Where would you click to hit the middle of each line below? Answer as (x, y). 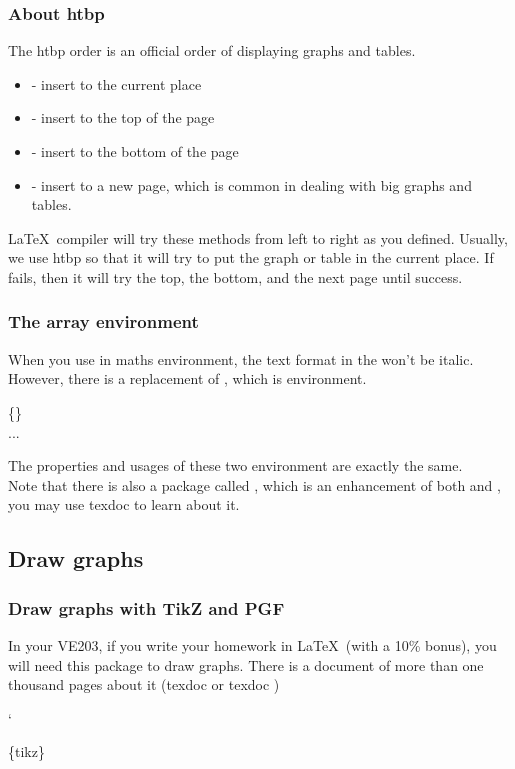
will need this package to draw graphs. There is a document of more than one (246, 664)
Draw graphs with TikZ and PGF (146, 607)
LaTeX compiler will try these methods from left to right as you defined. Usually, (258, 237)
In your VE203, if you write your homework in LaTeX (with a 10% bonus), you (252, 644)
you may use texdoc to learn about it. (124, 504)
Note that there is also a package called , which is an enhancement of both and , (254, 484)
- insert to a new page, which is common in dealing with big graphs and (251, 184)
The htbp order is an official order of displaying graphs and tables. (212, 50)
